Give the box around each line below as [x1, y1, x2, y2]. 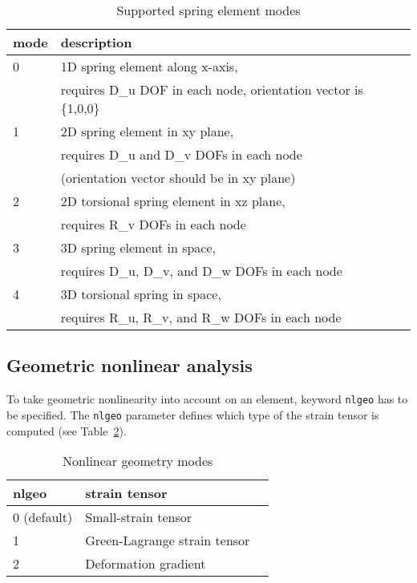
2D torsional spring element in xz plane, [60, 192, 285, 210]
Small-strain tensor [85, 508, 192, 527]
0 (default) [13, 508, 73, 527]
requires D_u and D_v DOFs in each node [60, 145, 302, 164]
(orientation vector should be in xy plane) [60, 168, 296, 187]
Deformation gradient [85, 554, 206, 573]
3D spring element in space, [60, 238, 217, 257]
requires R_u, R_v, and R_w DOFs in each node [60, 308, 342, 326]
